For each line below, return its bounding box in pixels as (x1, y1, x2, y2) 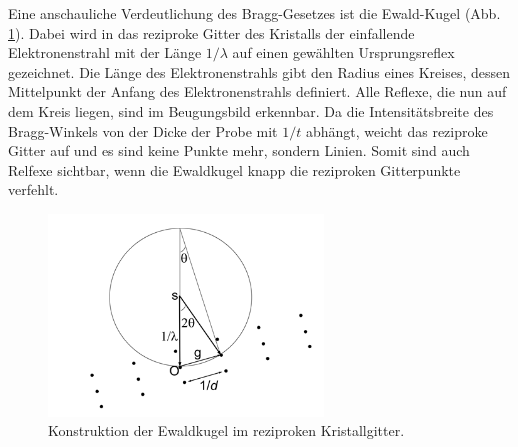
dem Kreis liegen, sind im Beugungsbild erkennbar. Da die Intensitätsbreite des (8, 100, 494, 121)
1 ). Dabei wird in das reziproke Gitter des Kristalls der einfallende (8, 22, 415, 43)
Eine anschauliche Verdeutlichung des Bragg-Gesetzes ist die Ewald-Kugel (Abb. (8, 3, 501, 23)
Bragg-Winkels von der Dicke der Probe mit (8, 120, 278, 141)
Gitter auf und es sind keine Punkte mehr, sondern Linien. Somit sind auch (8, 140, 470, 161)
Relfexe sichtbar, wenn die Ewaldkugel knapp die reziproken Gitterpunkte (8, 159, 461, 180)
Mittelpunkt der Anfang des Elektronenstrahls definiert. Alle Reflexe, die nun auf (8, 81, 507, 102)
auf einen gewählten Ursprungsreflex (232, 42, 455, 63)
